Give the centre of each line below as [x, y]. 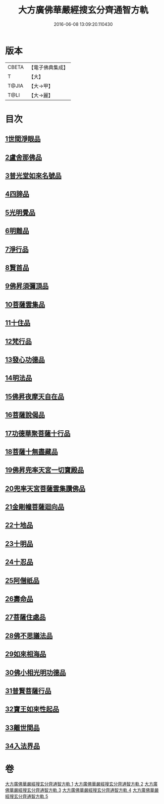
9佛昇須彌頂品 [27, 286]
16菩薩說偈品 [25, 415]
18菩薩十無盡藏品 [31, 452]
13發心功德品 [25, 360]
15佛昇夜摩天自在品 [35, 396]
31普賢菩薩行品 [28, 691]
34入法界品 [23, 746]
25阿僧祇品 [22, 580]
